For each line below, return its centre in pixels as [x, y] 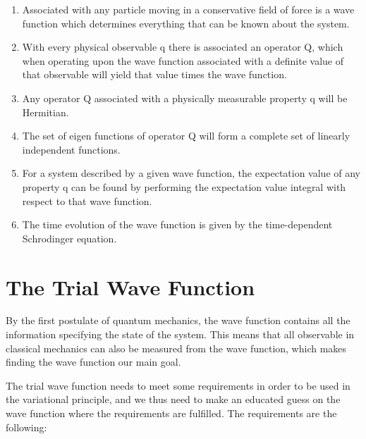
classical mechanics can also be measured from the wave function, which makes [176, 348]
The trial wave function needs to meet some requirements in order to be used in [178, 385]
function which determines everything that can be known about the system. [186, 23]
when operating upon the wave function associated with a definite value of [183, 60]
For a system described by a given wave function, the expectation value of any [191, 173]
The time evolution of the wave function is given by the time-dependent [177, 224]
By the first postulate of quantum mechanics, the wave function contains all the [178, 320]
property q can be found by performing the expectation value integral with [184, 186]
